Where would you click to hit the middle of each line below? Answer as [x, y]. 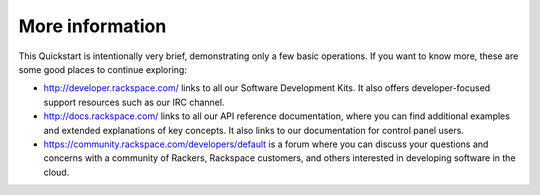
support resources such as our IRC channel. [134, 102]
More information [92, 26]
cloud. [56, 172]
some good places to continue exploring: [102, 69]
